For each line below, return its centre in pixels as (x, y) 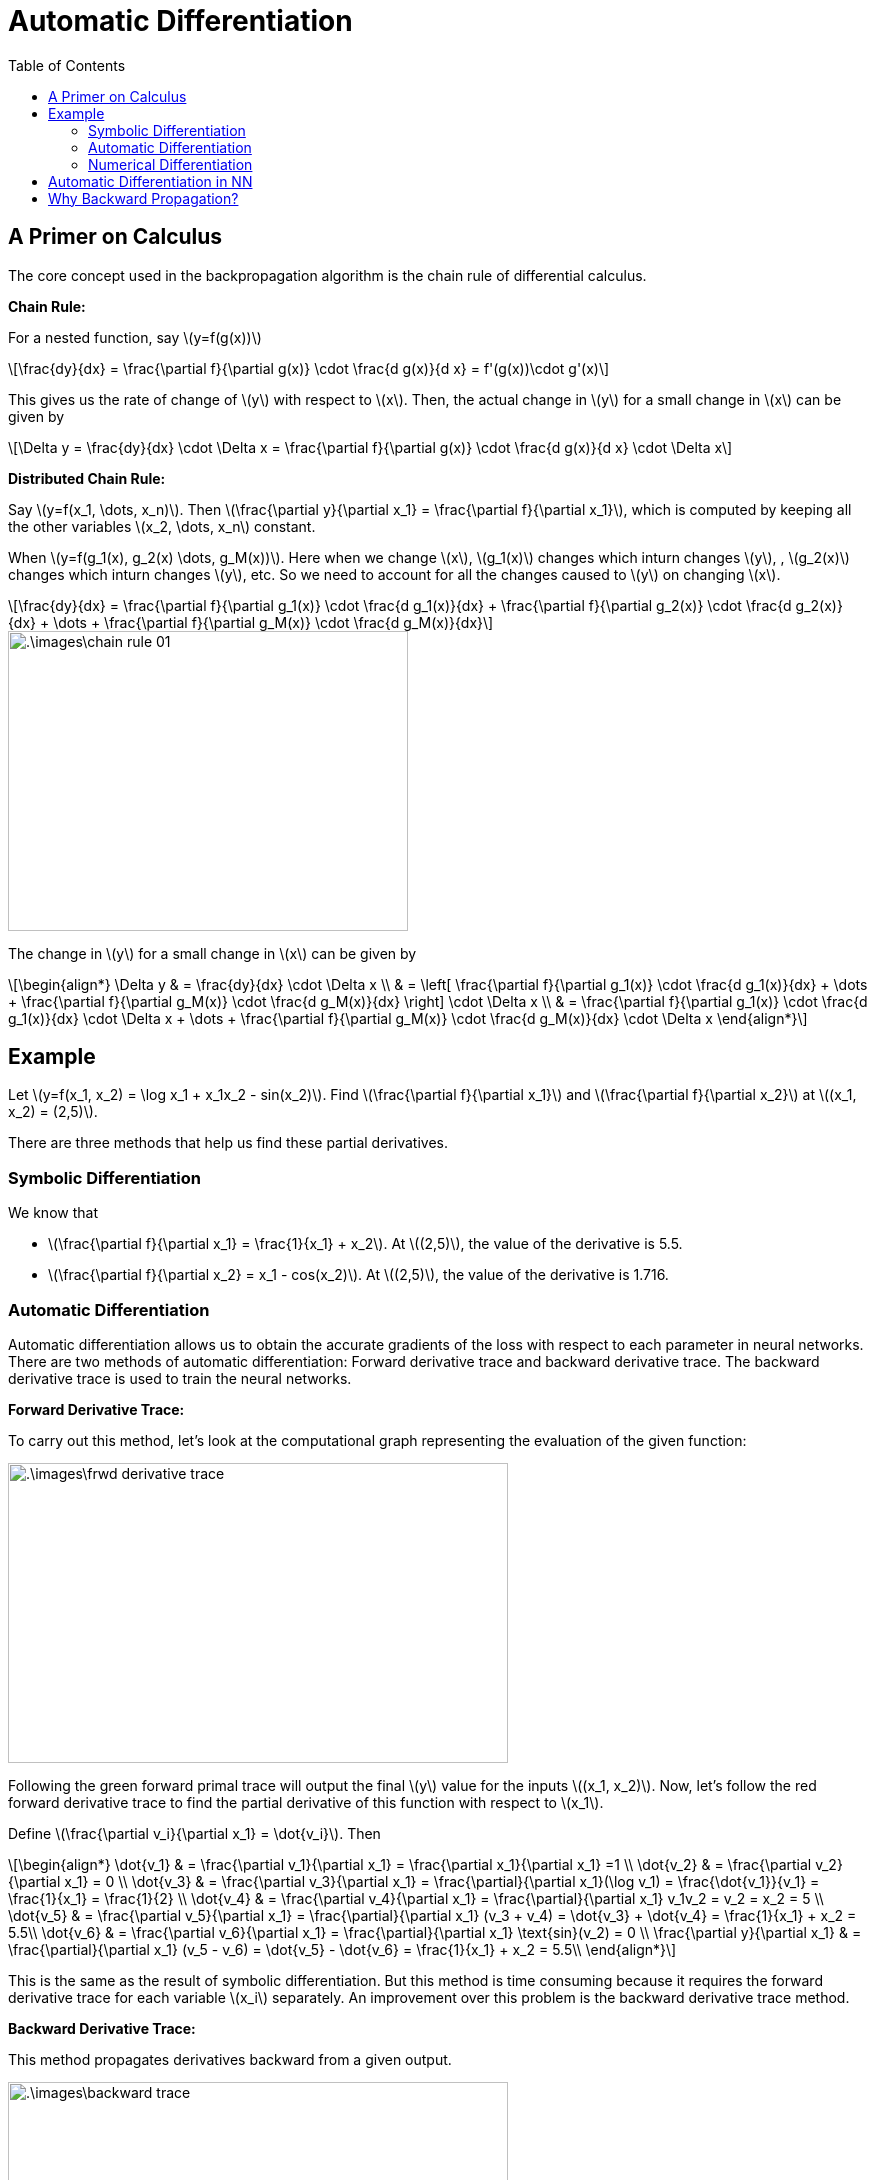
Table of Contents (67, 65)
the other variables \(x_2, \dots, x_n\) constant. (162, 526)
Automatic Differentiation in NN (150, 181)
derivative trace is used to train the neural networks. (180, 1378)
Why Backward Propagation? (143, 198)
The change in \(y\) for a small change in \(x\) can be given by (212, 953)
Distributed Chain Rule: (87, 478)
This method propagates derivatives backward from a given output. (230, 2059)
